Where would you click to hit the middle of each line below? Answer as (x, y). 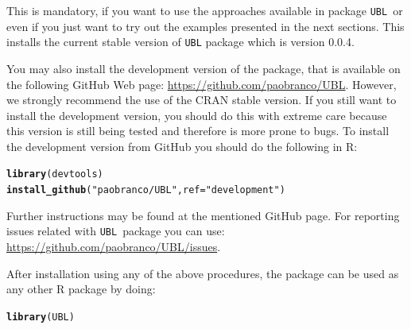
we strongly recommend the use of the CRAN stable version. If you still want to (202, 100)
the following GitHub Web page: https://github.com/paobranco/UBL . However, (202, 84)
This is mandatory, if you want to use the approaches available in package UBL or (205, 10)
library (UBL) (41, 317)
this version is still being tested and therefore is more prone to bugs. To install (198, 131)
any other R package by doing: (81, 289)
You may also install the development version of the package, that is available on (204, 68)
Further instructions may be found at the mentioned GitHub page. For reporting (203, 215)
